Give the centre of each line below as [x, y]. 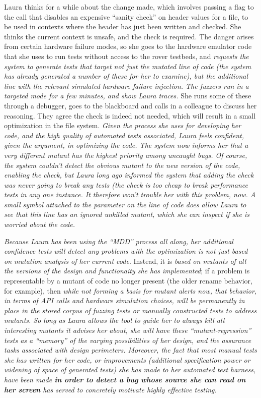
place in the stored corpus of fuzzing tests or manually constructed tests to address [130, 310]
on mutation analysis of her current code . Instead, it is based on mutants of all [125, 261]
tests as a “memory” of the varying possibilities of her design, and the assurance [128, 340]
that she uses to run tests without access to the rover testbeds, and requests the [126, 56]
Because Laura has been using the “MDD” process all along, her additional [119, 241]
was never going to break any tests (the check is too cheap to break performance [126, 184]
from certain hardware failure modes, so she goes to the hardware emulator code [128, 46]
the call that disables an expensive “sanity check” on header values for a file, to [126, 16]
